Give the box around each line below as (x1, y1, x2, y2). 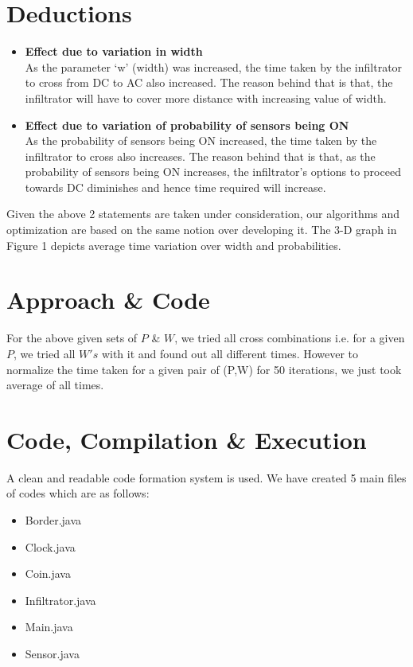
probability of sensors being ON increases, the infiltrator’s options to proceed (25, 163, 401, 180)
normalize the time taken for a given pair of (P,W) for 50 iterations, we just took (6, 361, 402, 377)
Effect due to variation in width (25, 43, 203, 60)
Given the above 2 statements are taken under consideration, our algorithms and (6, 205, 400, 222)
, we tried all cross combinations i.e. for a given (174, 330, 405, 346)
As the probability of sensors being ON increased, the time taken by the (25, 132, 377, 149)
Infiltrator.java (25, 591, 96, 608)
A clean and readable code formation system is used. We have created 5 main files (6, 469, 407, 486)
